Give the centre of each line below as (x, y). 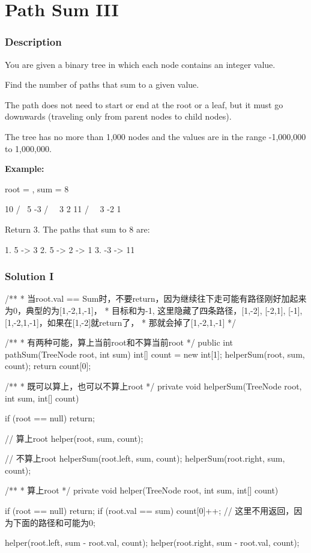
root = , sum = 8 (37, 188)
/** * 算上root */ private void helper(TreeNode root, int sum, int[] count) (142, 490)
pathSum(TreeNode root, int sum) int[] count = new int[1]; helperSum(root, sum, (155, 354)
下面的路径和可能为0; (54, 522)
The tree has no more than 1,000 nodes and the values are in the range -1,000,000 (155, 136)
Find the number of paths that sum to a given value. (102, 84)
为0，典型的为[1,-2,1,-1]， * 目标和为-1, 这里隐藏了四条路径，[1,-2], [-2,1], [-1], (154, 310)
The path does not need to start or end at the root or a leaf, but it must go (144, 104)
